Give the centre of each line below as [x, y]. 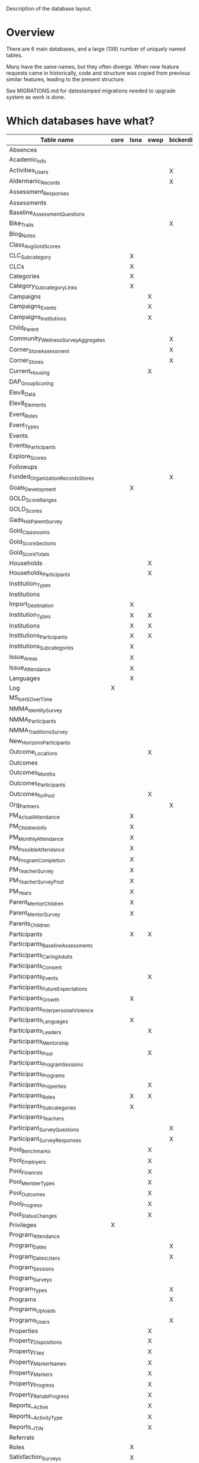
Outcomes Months [32, 773]
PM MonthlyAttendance [36, 837]
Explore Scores [28, 457]
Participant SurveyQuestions [44, 1128]
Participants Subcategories [43, 1107]
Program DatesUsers [35, 1257]
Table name [57, 140]
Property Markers [31, 1374]
